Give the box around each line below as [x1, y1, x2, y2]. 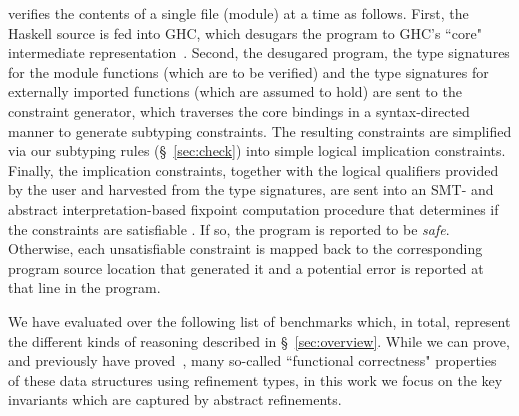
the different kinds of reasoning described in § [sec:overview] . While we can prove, [8, 330, 510, 351]
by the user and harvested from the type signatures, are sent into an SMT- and [8, 179, 494, 200]
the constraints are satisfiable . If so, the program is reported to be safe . [8, 218, 450, 239]
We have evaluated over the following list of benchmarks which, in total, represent [8, 310, 511, 331]
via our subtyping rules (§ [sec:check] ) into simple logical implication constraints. [8, 140, 506, 161]
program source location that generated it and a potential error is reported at [8, 257, 484, 278]
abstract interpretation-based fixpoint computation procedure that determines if [8, 198, 499, 219]
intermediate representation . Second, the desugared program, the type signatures [8, 42, 510, 63]
